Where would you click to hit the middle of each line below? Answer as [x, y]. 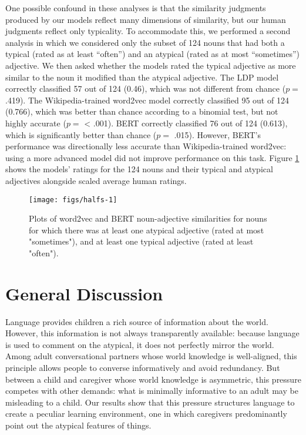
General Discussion [84, 293]
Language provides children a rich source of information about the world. [137, 321]
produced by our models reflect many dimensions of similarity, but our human [146, 19]
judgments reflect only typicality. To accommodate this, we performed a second [148, 31]
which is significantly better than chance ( [81, 134]
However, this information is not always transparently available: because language [152, 333]
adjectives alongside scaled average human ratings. [96, 180]
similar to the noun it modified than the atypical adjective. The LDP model [142, 77]
